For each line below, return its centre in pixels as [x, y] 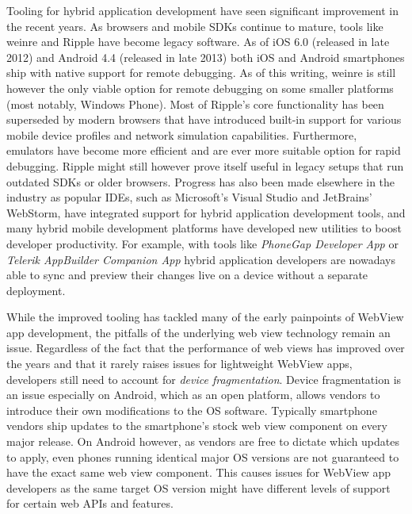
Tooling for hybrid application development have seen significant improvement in [202, 10]
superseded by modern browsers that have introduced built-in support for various [204, 119]
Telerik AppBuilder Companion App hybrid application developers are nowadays [201, 259]
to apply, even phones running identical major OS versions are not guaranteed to [203, 456]
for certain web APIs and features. [90, 503]
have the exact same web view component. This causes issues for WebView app [199, 472]
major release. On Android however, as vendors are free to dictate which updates [203, 441]
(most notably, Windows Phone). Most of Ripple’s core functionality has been [195, 104]
